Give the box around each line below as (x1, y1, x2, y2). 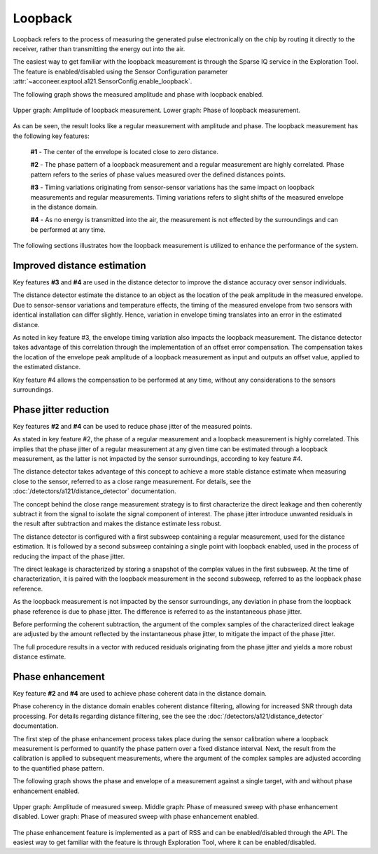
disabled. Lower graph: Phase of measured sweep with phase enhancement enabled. (13, 813, 259, 821)
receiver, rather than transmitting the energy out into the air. (13, 44, 185, 53)
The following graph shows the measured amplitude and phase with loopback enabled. (13, 90, 264, 98)
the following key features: (13, 132, 90, 140)
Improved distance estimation (13, 260, 146, 271)
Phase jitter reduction (13, 404, 110, 415)
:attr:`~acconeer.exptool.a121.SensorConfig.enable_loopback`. (13, 77, 192, 85)
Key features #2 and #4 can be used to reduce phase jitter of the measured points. (13, 422, 253, 430)
